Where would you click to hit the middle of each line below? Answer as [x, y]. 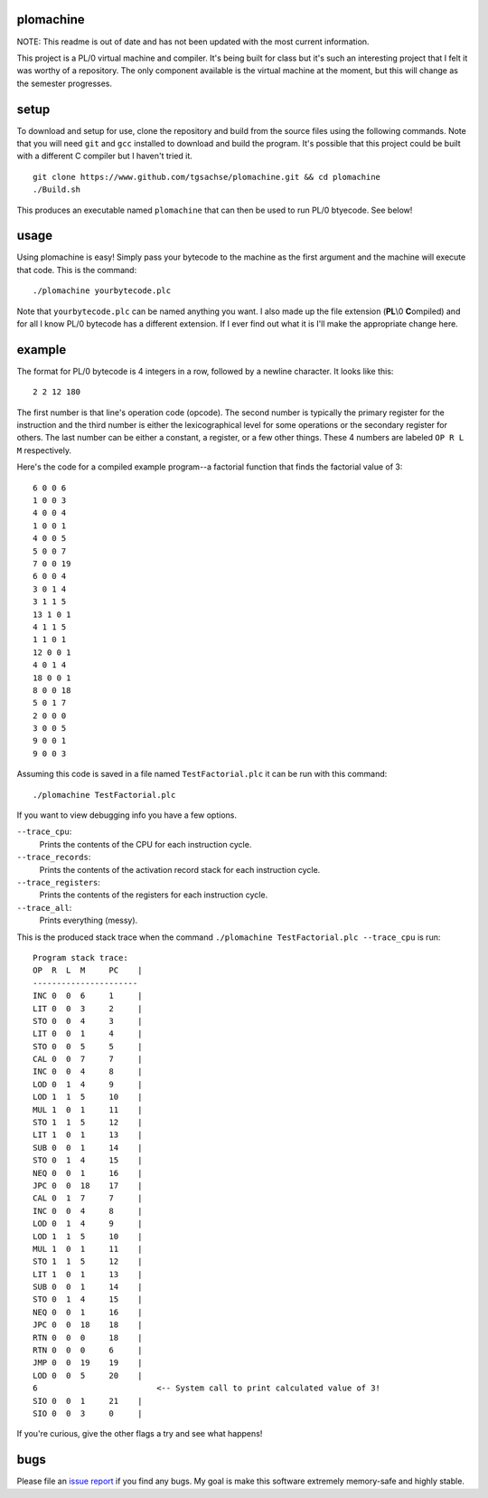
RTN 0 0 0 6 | [88, 1351]
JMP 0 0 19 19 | [88, 1363]
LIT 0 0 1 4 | [88, 1034]
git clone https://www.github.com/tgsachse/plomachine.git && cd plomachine [207, 177]
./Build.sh [57, 190]
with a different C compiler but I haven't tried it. [105, 156]
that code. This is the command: [77, 270]
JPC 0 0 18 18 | [88, 1325]
